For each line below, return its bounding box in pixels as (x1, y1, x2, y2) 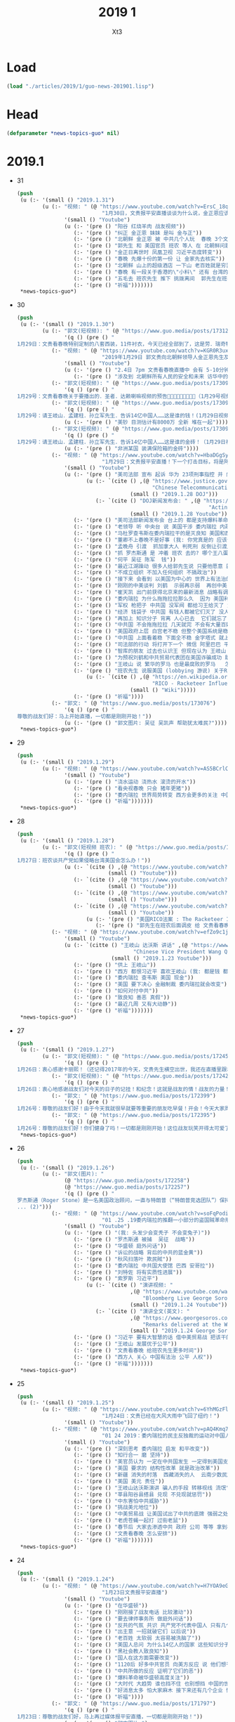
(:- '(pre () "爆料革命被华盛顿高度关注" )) (73, 1674, 190, 1681)
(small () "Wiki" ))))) (130, 686, 196, 694)
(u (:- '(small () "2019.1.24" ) (20, 1576, 115, 1583)
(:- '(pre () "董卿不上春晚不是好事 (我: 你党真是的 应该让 (73, 537, 233, 544)
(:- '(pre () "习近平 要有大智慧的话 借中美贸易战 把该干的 (73, 1334, 232, 1341)
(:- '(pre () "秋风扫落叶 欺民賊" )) (73, 1255, 173, 1263)
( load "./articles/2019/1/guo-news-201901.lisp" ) (6, 82, 155, 90)
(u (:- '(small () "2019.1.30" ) (20, 321, 115, 328)
